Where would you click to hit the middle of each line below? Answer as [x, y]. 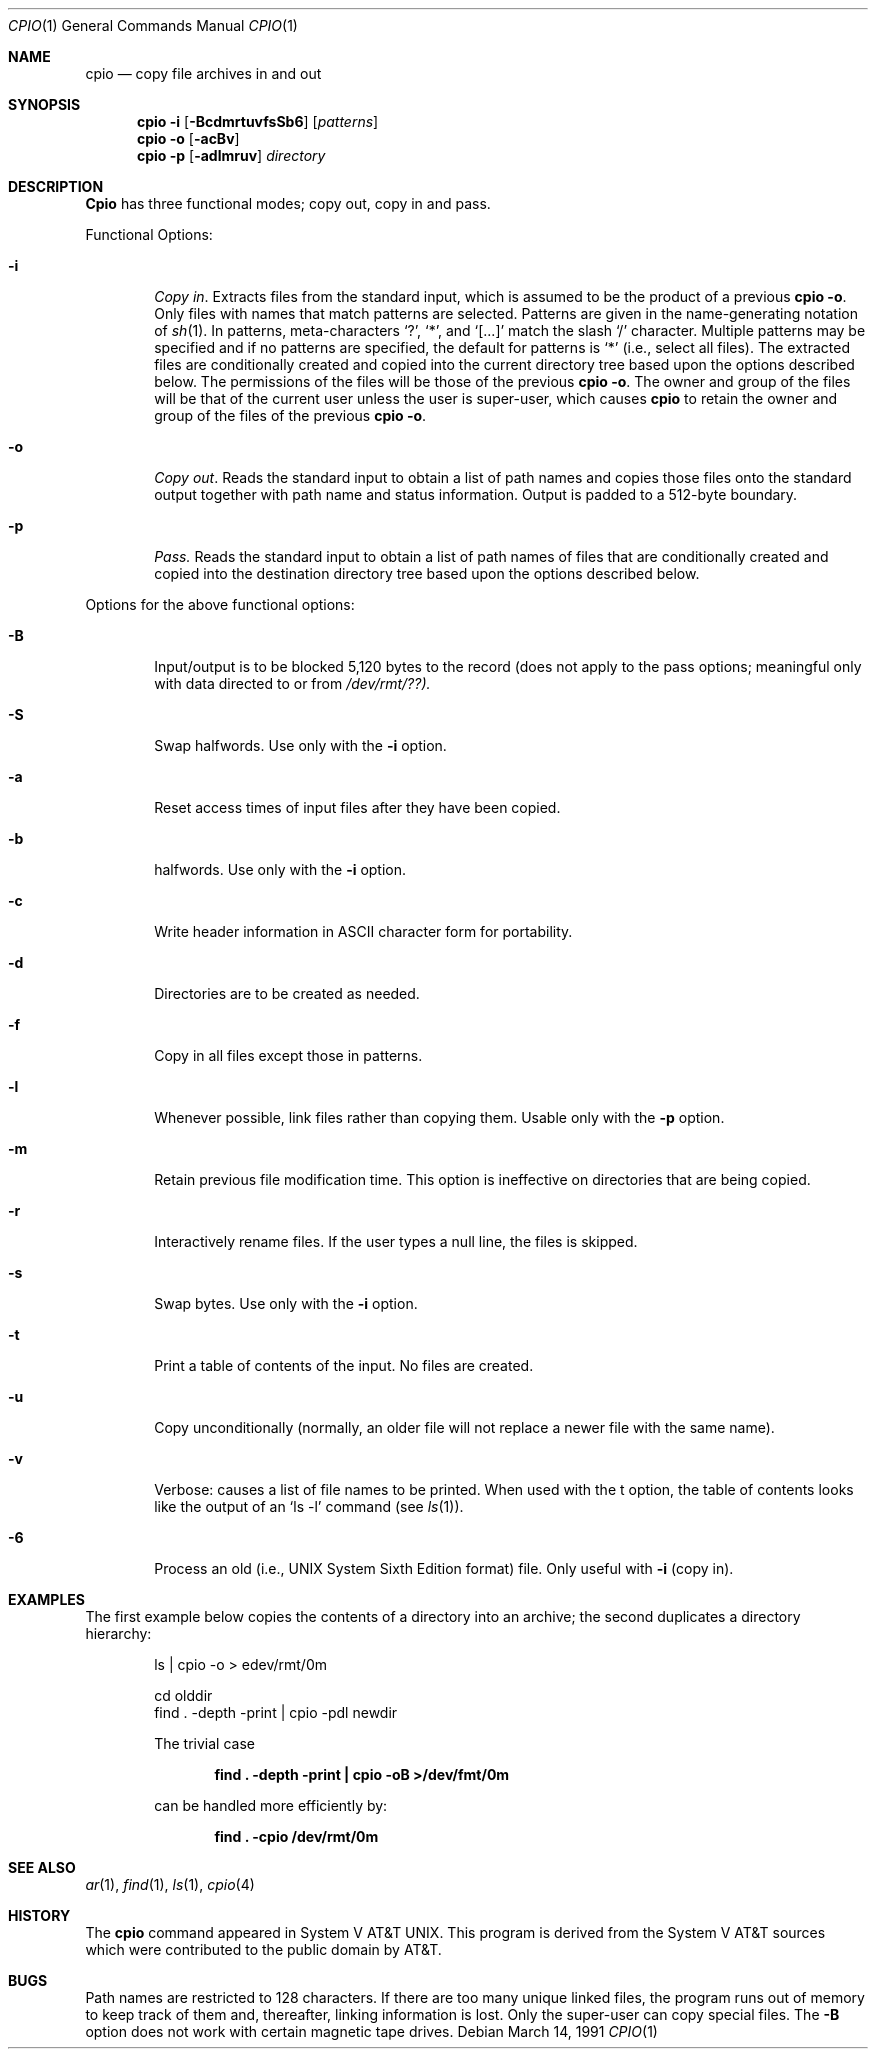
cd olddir [183, 1695]
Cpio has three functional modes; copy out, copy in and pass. [288, 203]
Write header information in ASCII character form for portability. [363, 931]
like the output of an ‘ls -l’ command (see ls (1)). [309, 1506]
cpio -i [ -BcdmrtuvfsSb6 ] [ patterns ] [258, 121]
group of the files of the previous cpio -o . [290, 415]
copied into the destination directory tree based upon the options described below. [427, 573]
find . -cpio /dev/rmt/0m [296, 1836]
